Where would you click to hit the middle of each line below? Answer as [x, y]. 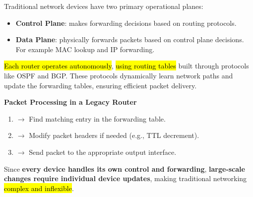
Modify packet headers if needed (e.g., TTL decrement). [114, 135]
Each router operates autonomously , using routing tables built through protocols [126, 66]
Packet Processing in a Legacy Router [70, 102]
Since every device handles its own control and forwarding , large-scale [125, 168]
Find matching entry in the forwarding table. [97, 118]
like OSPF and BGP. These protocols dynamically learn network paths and [119, 75]
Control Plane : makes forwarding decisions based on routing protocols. [126, 23]
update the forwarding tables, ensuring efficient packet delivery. [100, 85]
